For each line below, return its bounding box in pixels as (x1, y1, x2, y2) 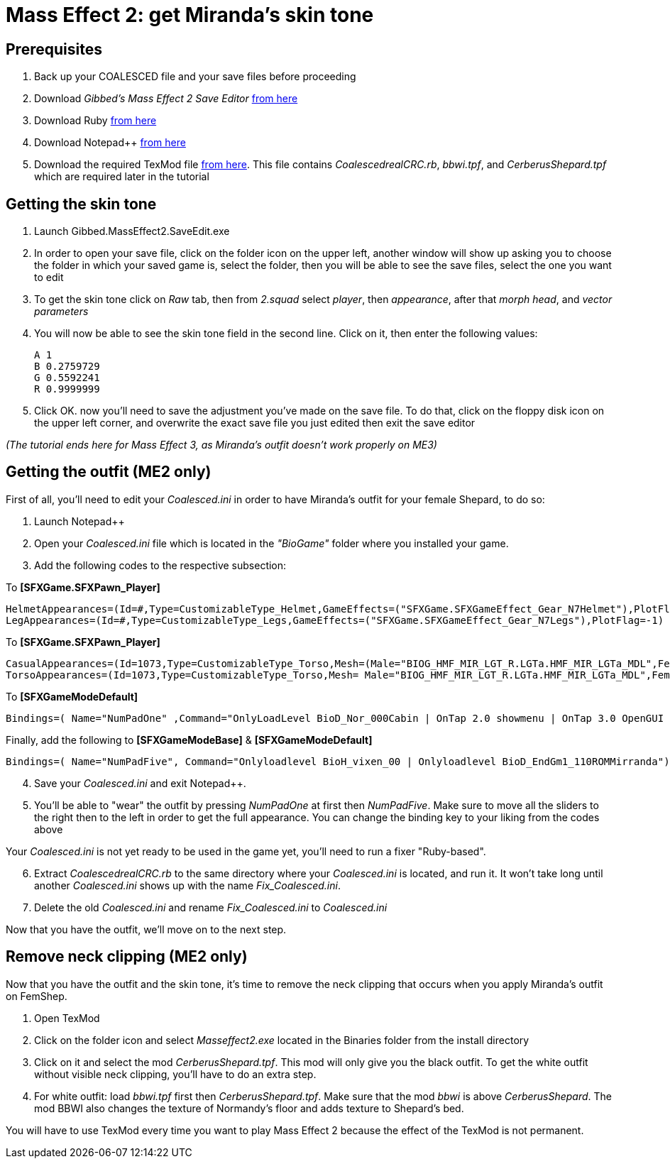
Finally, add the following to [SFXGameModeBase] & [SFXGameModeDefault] (6, 733, 373, 746)
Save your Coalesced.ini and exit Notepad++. (34, 776, 246, 789)
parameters (34, 305, 89, 318)
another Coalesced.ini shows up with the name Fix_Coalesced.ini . (34, 879, 341, 891)
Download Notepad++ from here (34, 136, 186, 149)
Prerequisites (6, 40, 102, 58)
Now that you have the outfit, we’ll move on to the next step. (6, 923, 287, 935)
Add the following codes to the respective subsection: (34, 559, 287, 571)
